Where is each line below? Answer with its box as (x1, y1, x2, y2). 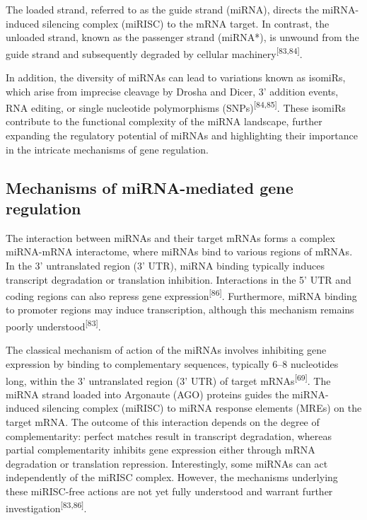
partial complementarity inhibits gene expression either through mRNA (6, 442, 315, 457)
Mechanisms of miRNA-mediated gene (6, 176, 293, 198)
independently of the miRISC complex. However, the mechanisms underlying (6, 470, 338, 485)
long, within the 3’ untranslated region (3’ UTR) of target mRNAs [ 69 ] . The (6, 371, 331, 388)
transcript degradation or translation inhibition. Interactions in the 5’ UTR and (6, 272, 351, 287)
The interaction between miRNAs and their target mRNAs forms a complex (6, 230, 335, 245)
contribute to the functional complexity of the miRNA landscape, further (6, 114, 322, 129)
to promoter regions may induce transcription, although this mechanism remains (6, 302, 354, 317)
